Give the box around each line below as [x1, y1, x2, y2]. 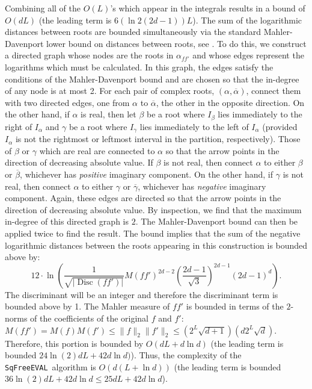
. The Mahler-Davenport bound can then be [135, 215, 298, 228]
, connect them [246, 84, 301, 97]
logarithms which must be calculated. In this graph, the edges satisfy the [5, 60, 274, 73]
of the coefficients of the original [30, 311, 148, 324]
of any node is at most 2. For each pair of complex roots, [5, 84, 215, 97]
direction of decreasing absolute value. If [5, 156, 153, 169]
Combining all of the [5, 2, 81, 14]
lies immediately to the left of [139, 120, 249, 132]
